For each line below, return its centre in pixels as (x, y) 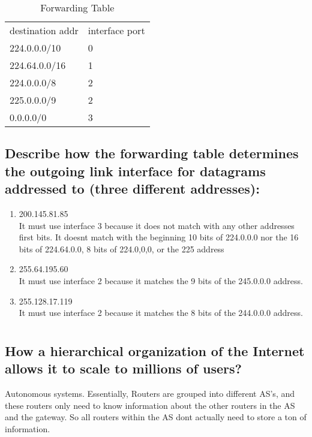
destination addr (44, 30)
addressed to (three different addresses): (132, 189)
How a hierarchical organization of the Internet (155, 350)
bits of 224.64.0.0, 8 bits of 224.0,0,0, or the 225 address (121, 248)
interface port (116, 30)
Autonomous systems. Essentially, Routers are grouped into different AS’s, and (150, 394)
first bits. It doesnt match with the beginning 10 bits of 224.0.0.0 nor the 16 (159, 237)
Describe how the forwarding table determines (152, 153)
